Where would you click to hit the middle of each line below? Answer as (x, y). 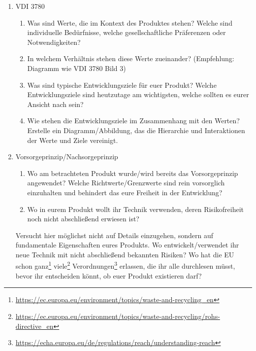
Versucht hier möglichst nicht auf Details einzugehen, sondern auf (114, 235)
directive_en (34, 326)
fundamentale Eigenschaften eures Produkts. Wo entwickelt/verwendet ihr (127, 245)
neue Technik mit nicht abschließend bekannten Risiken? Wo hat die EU (125, 254)
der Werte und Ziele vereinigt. (73, 140)
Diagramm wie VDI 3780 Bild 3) (77, 68)
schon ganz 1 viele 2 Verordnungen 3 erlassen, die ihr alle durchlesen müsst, (125, 265)
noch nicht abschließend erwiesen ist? (83, 219)
